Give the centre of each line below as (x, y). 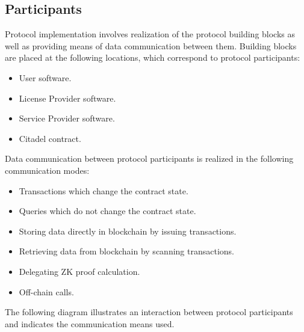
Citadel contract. (50, 138)
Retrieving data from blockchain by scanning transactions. (126, 251)
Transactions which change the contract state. (104, 190)
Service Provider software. (67, 118)
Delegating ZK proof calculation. (79, 271)
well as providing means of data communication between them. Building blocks (151, 45)
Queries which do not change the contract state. (107, 211)
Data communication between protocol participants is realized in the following (149, 158)
